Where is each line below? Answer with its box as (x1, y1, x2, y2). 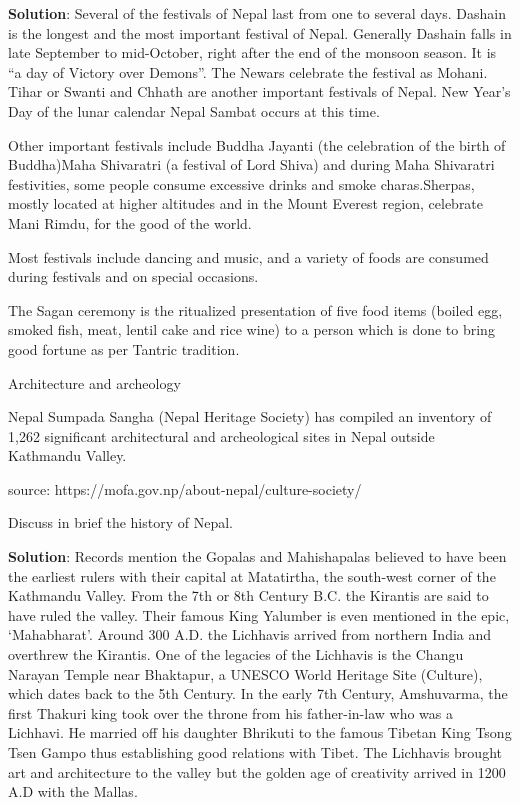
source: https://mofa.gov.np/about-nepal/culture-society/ (8, 478, 362, 499)
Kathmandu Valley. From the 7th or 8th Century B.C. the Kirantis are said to (8, 585, 489, 606)
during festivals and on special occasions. (8, 266, 259, 287)
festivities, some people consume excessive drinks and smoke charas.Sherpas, (8, 173, 475, 194)
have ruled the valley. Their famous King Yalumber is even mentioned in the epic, (8, 604, 510, 625)
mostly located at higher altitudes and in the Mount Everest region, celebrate (8, 193, 484, 214)
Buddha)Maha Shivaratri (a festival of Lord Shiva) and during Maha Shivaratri (8, 154, 495, 175)
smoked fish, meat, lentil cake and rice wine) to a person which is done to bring (8, 319, 495, 340)
